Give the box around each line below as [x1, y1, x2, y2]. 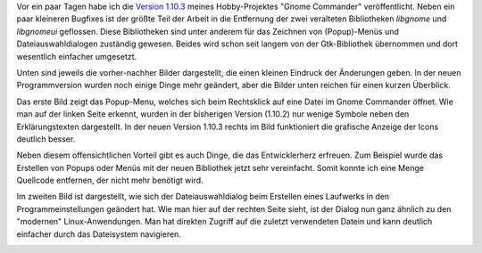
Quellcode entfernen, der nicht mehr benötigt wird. [16, 175, 204, 186]
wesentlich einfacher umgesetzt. [16, 51, 137, 61]
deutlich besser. [16, 134, 76, 144]
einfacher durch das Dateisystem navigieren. [16, 228, 182, 240]
